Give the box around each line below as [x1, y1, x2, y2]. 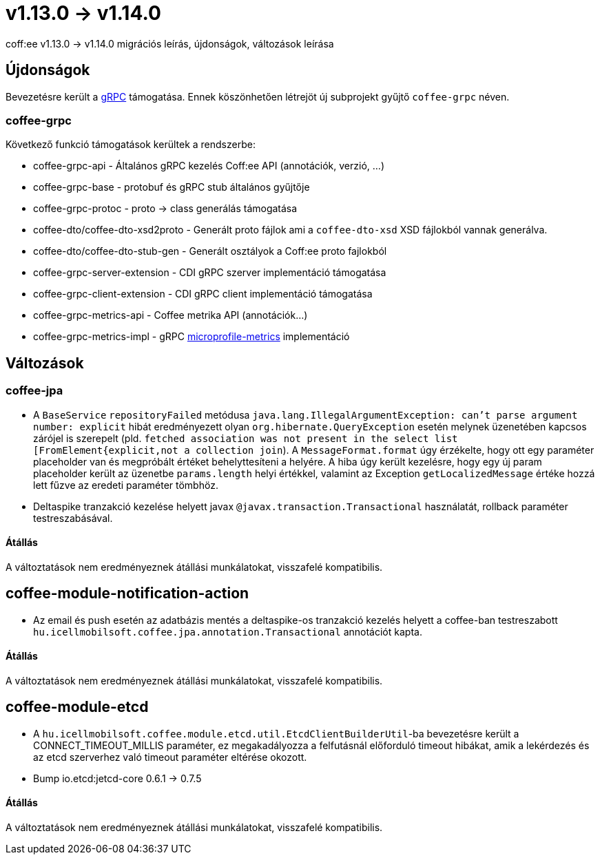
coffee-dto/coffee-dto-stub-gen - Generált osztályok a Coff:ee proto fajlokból [33, 245, 387, 258]
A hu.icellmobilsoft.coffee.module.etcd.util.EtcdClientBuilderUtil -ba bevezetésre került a [33, 727, 519, 740]
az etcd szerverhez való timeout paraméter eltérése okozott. [33, 751, 307, 763]
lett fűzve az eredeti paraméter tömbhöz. [33, 479, 218, 491]
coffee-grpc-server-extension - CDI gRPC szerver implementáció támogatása [33, 266, 386, 279]
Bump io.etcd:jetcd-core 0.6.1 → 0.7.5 [33, 772, 202, 784]
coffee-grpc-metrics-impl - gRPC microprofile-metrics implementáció [33, 331, 350, 343]
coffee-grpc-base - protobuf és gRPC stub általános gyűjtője [33, 181, 310, 193]
